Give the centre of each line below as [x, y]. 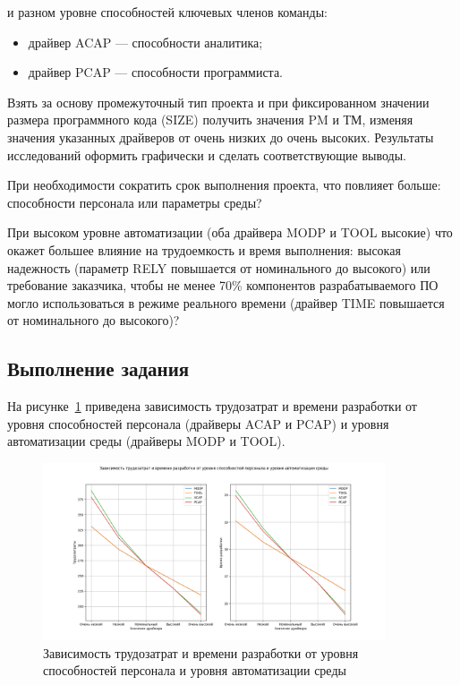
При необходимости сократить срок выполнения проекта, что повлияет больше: [224, 185]
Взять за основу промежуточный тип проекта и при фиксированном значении [218, 102]
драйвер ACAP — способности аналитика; [145, 42]
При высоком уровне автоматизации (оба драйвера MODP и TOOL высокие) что [230, 232]
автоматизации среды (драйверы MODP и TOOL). [146, 441]
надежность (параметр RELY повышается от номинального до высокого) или [219, 267]
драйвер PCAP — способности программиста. [156, 72]
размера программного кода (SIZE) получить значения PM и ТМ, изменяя [210, 120]
